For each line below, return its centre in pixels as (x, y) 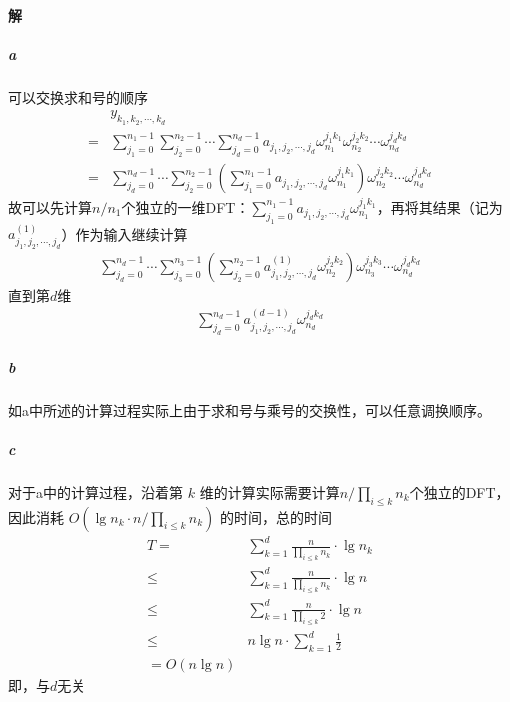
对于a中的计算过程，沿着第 (95, 491)
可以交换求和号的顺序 (78, 96)
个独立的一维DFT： (185, 206)
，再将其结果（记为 (439, 206)
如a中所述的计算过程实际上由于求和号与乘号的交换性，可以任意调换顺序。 (249, 409)
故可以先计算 (50, 206)
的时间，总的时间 (276, 516)
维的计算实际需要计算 (269, 491)
